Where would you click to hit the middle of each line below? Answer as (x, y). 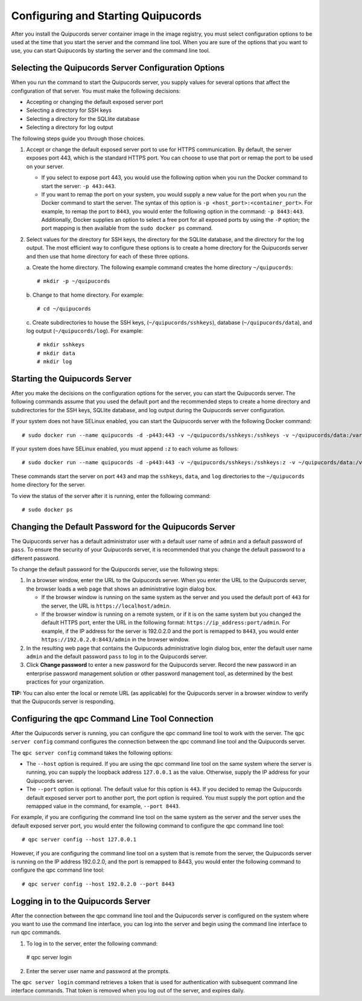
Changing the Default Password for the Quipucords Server (123, 527)
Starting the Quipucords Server (71, 379)
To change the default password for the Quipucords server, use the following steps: (115, 569)
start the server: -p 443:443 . (79, 186)
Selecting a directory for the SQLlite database (83, 118)
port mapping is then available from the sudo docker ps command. (127, 228)
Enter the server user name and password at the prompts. (98, 971)
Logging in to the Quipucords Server (81, 901)
